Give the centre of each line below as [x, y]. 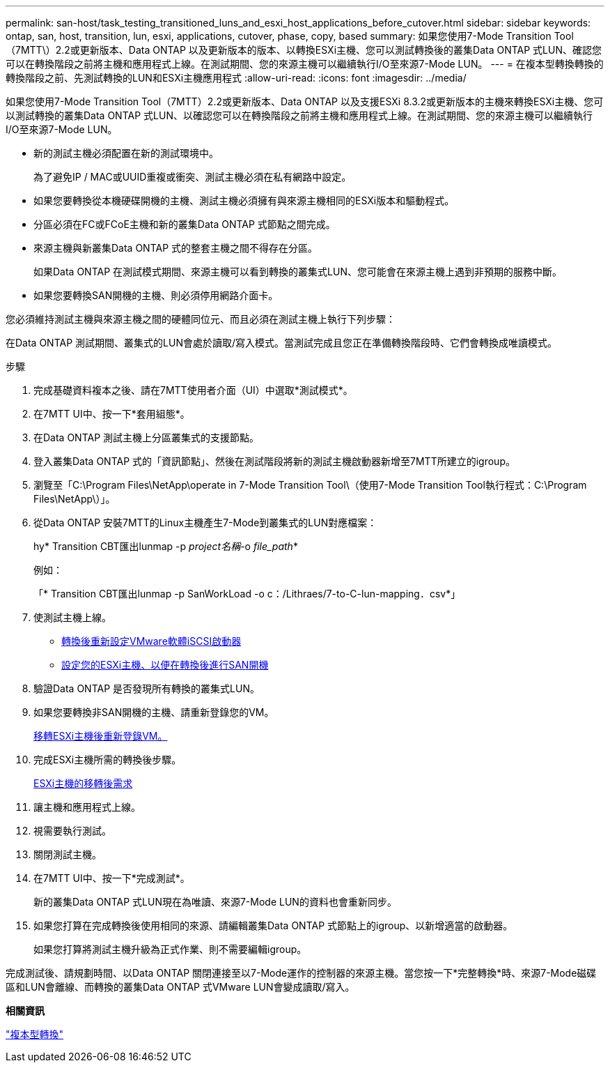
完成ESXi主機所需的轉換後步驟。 [108, 760]
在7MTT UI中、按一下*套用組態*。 [112, 414]
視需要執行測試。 [72, 831]
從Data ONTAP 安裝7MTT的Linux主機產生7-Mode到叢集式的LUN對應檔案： [205, 522]
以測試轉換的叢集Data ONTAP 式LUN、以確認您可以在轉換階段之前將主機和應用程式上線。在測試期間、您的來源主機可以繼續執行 [299, 115]
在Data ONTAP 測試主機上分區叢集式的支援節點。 [147, 437]
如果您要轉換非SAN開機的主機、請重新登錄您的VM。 [154, 712]
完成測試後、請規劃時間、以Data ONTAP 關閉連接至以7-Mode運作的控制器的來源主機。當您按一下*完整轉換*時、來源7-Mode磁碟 [301, 973]
